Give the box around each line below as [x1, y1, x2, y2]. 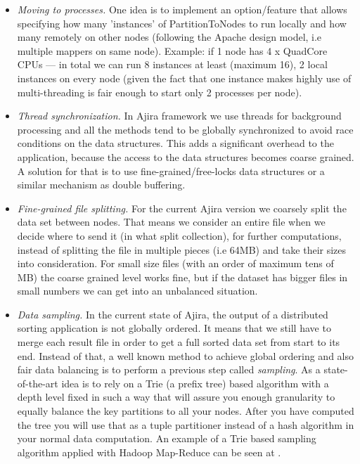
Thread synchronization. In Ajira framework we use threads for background [17, 108, 342, 123]
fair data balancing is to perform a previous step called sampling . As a [17, 362, 321, 377]
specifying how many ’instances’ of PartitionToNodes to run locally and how [17, 15, 347, 30]
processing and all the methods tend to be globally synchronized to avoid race [17, 122, 354, 136]
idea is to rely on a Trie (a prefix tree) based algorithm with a [61, 375, 329, 390]
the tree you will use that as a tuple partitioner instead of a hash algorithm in [17, 417, 354, 432]
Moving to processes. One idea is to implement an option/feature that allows [17, 2, 347, 16]
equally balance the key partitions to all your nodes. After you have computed [17, 404, 354, 418]
